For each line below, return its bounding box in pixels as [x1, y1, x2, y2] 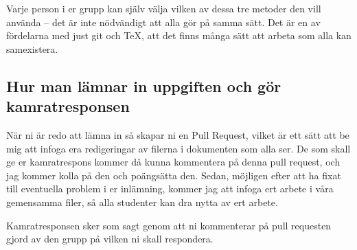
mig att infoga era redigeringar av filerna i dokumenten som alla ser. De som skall [6, 141, 351, 155]
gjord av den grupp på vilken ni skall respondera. [6, 231, 214, 246]
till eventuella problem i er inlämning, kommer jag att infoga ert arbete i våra [6, 181, 334, 196]
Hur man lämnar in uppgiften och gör [6, 75, 281, 96]
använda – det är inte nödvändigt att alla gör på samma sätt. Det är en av [6, 14, 321, 29]
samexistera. [6, 41, 58, 56]
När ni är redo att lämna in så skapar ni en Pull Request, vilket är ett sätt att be [6, 127, 349, 141]
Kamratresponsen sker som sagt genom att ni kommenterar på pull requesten [6, 218, 332, 232]
